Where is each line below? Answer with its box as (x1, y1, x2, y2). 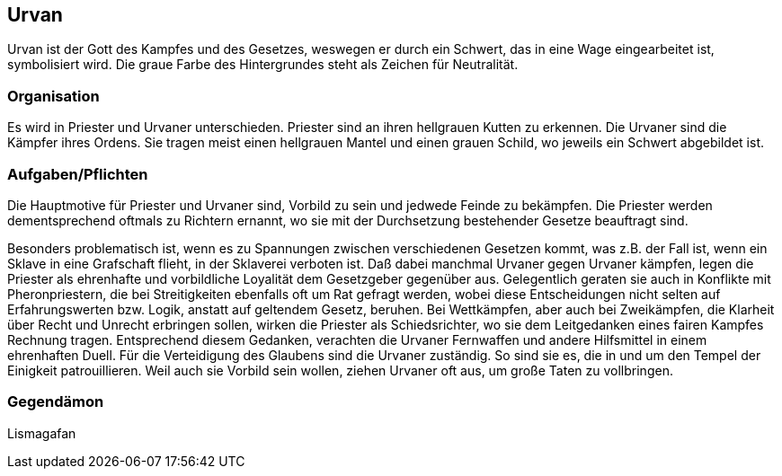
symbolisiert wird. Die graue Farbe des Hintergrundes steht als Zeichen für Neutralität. (7, 57, 519, 73)
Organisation (7, 86, 100, 105)
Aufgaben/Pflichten (7, 164, 148, 183)
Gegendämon (7, 392, 104, 411)
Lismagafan (7, 425, 76, 441)
